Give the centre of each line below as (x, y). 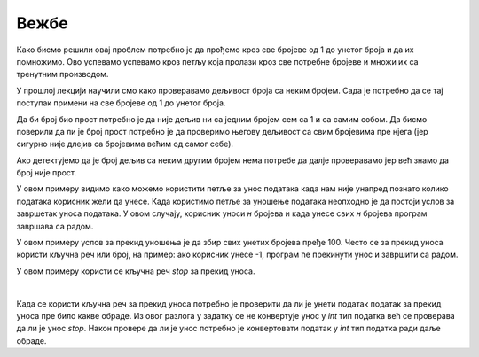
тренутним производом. (63, 74)
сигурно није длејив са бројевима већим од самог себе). (125, 144)
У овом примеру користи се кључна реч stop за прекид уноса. (136, 271)
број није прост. (47, 173)
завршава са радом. (55, 226)
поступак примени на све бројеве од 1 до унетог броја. (121, 103)
